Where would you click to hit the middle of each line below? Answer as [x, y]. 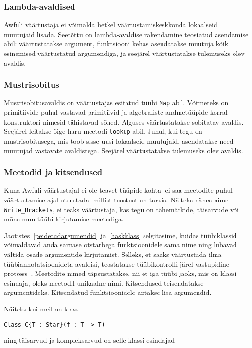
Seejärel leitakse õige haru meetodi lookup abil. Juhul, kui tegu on [103, 131]
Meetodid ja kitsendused [53, 172]
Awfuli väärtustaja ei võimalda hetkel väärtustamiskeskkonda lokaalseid [111, 25]
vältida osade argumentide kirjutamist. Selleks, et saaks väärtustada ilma [113, 254]
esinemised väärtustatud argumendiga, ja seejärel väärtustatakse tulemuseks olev [124, 53]
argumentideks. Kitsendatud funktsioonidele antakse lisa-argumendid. [108, 292]
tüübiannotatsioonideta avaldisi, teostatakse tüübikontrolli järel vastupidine [117, 264]
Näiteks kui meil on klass [41, 308]
